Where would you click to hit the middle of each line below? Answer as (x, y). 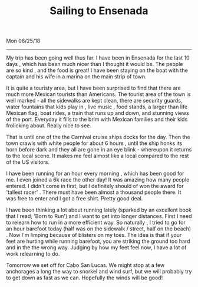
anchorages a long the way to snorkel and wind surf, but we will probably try (99, 272)
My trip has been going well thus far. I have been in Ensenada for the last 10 (98, 58)
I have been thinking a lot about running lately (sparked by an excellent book (99, 210)
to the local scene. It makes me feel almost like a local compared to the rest (98, 156)
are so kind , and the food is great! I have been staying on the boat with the (97, 70)
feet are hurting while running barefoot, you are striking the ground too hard (98, 241)
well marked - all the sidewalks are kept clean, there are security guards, (94, 101)
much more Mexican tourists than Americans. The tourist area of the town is (98, 94)
